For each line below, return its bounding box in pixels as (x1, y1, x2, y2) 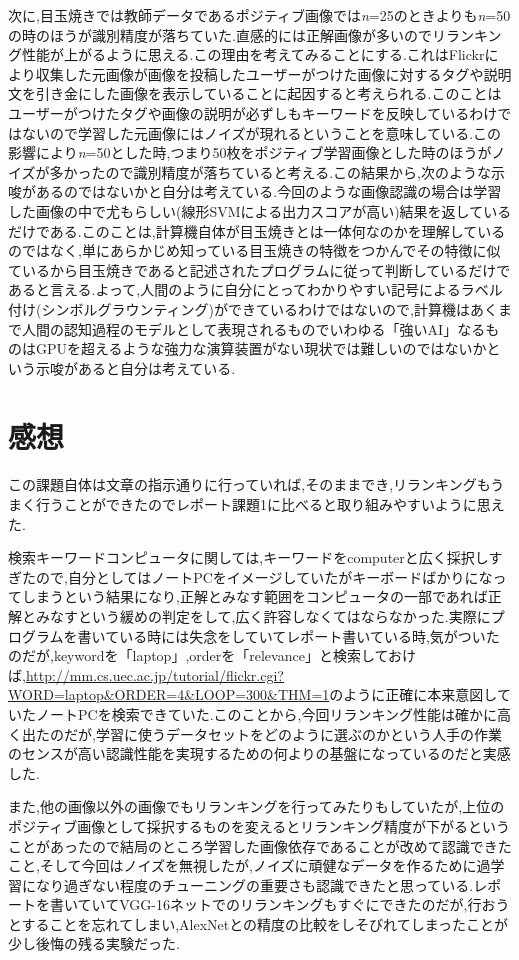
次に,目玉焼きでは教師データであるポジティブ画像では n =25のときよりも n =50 (8, 5, 511, 25)
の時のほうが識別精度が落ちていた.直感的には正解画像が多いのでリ (8, 24, 446, 45)
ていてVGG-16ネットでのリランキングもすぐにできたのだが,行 (77, 894, 482, 915)
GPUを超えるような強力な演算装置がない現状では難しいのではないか (35, 338, 487, 359)
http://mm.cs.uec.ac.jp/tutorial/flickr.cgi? (25, 664, 284, 685)
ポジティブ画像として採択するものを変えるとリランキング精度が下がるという (8, 815, 510, 836)
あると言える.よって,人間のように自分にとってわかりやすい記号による (8, 279, 461, 300)
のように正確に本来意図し (329, 684, 497, 705)
